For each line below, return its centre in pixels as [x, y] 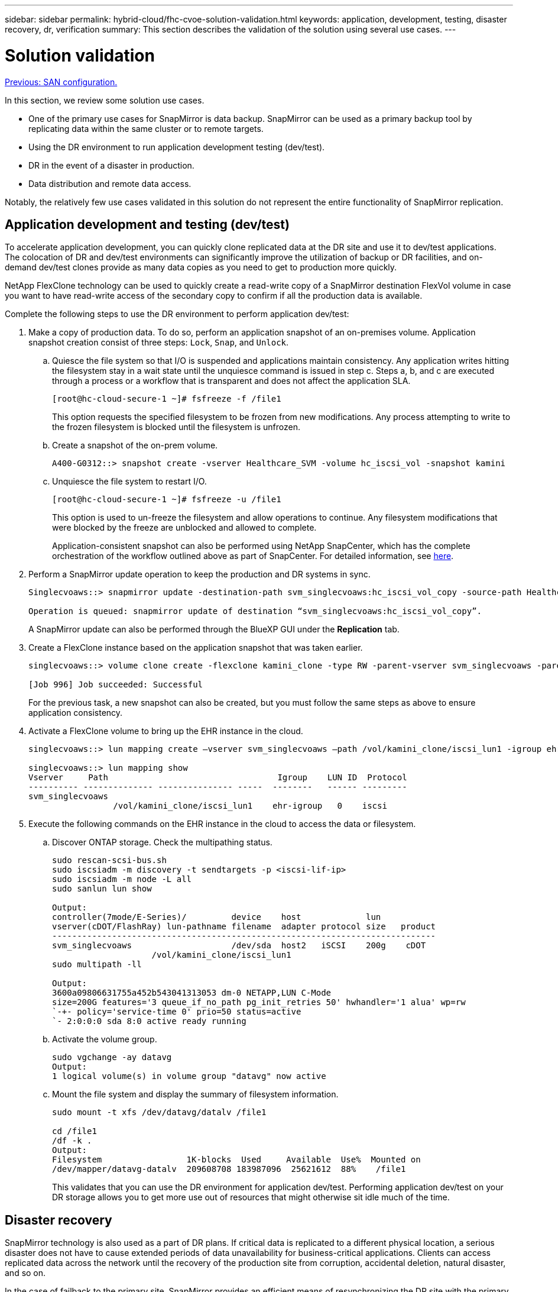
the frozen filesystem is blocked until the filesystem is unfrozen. [176, 427]
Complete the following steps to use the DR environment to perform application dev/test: [177, 314]
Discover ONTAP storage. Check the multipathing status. [162, 842]
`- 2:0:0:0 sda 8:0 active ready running [149, 1021]
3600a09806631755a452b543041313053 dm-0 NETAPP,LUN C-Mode [192, 993]
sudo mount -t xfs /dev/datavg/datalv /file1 [159, 1112]
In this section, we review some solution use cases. [105, 100]
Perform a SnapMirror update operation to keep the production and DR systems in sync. [199, 574]
